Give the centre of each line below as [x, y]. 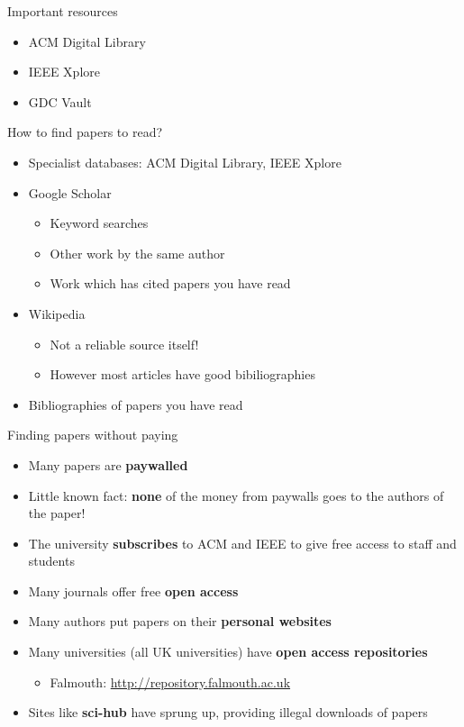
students [51, 561]
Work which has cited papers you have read [170, 283]
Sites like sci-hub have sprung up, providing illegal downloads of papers [228, 712]
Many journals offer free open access [133, 591]
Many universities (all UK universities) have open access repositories [228, 652]
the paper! [57, 513]
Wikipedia [57, 313]
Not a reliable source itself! [124, 344]
